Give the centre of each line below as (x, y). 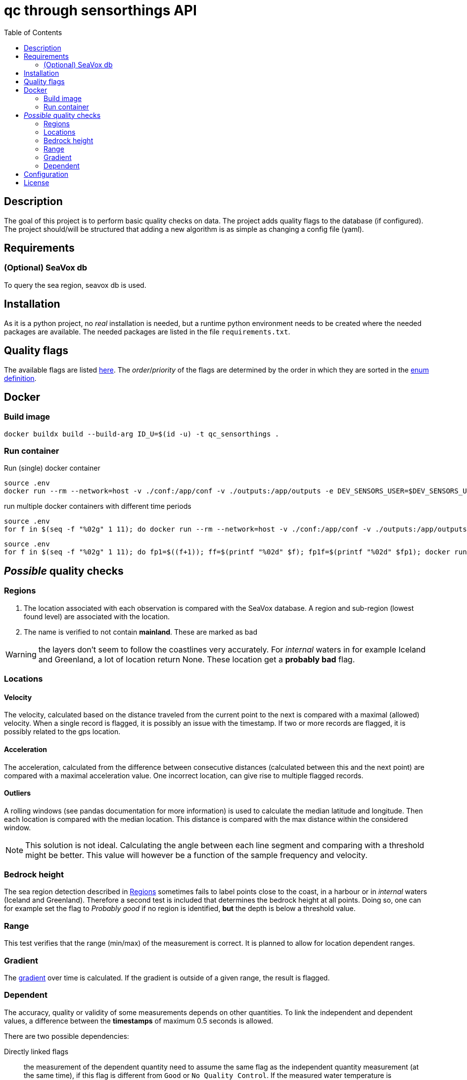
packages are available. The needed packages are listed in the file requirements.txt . (147, 331)
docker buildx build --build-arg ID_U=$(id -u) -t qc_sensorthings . (142, 434)
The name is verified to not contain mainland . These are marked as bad (140, 632)
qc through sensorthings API (100, 10)
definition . (20, 378)
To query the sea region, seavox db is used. (75, 285)
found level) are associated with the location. (97, 616)
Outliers (18, 793)
